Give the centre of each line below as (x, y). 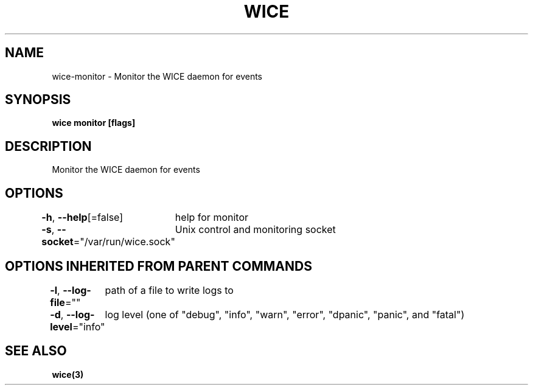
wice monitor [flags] (94, 123)
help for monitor (212, 218)
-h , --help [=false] (82, 218)
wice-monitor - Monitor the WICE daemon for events (157, 76)
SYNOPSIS (38, 100)
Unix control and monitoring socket (255, 230)
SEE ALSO (36, 351)
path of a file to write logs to (169, 290)
